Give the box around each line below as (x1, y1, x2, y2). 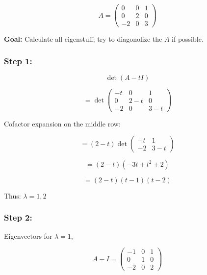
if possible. (172, 34, 204, 44)
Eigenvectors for (4, 230, 52, 241)
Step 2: (4, 211, 32, 224)
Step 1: (4, 54, 32, 67)
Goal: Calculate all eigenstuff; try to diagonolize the (4, 34, 162, 44)
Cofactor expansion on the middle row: (4, 119, 121, 129)
